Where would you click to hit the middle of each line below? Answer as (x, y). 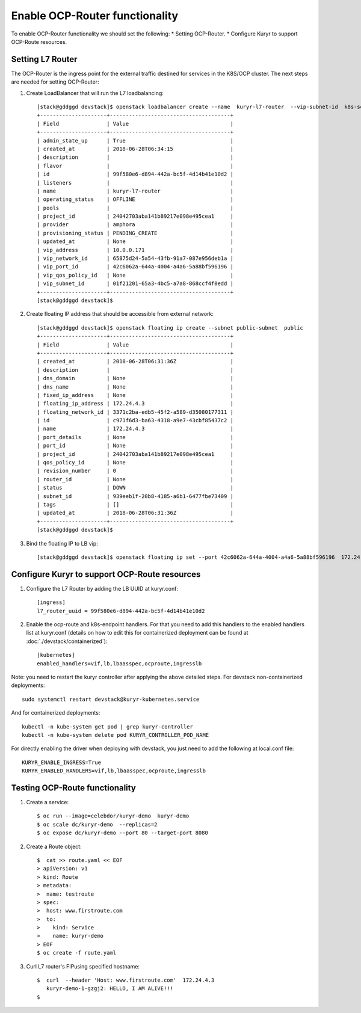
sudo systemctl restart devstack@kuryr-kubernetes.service (111, 699)
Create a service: (48, 802)
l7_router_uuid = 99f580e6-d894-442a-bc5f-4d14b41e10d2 (121, 611)
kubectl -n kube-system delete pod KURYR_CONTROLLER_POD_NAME (116, 735)
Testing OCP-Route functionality (74, 788)
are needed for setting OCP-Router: (55, 82)
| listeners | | (135, 183)
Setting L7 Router (44, 59)
